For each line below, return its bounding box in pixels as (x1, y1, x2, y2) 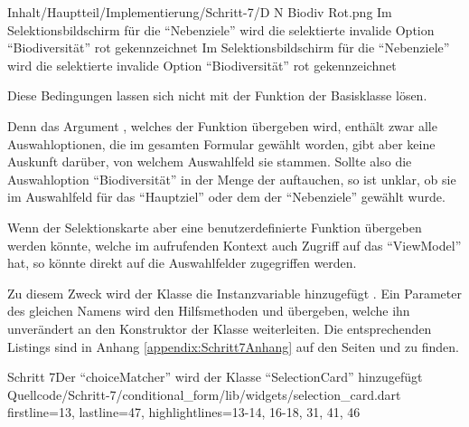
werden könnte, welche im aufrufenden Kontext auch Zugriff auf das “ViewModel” (7, 235, 462, 254)
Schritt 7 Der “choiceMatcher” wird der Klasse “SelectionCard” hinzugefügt (7, 367, 423, 386)
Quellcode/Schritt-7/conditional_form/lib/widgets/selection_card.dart (7, 384, 401, 403)
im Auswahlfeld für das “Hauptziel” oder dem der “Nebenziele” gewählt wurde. (7, 187, 446, 206)
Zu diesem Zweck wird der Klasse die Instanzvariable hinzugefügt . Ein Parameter (7, 283, 462, 302)
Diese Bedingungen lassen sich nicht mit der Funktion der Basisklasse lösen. (7, 86, 427, 105)
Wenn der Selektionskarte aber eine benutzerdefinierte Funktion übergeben (7, 217, 422, 236)
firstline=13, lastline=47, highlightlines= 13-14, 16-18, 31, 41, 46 (7, 403, 361, 422)
